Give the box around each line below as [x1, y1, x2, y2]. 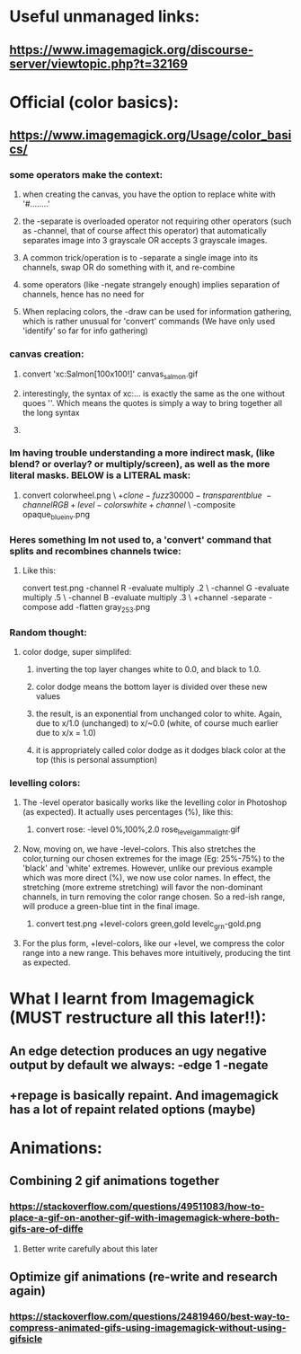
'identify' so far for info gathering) [22, 325, 148, 336]
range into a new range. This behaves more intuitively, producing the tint [22, 947, 291, 958]
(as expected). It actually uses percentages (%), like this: [22, 807, 234, 818]
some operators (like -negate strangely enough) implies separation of [22, 279, 280, 290]
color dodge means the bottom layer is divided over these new [35, 681, 268, 693]
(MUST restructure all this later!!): [9, 1008, 267, 1028]
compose [22, 601, 58, 612]
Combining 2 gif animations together [9, 1173, 220, 1189]
